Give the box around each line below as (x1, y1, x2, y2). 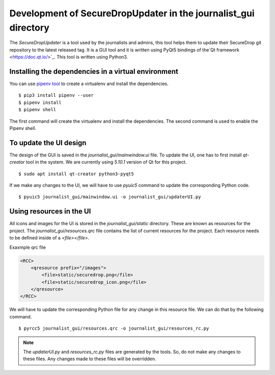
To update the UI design (9, 138, 87, 147)
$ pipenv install (18, 99, 62, 105)
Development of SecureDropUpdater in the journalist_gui (9, 8, 255, 19)
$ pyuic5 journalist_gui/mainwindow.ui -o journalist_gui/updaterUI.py (18, 194, 201, 200)
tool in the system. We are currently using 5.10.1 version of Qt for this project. (25, 159, 187, 165)
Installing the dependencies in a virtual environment (9, 67, 178, 76)
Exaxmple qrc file (9, 244, 46, 250)
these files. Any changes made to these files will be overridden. (23, 356, 156, 362)
